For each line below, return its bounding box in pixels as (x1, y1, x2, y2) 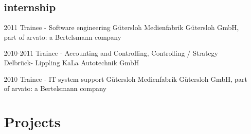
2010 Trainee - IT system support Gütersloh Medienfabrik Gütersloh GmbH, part (4, 74, 247, 84)
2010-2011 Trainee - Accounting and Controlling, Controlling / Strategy (4, 48, 218, 58)
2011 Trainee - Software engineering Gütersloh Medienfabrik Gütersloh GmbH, (4, 22, 239, 32)
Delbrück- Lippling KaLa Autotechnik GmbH (4, 57, 140, 67)
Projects (4, 111, 61, 131)
